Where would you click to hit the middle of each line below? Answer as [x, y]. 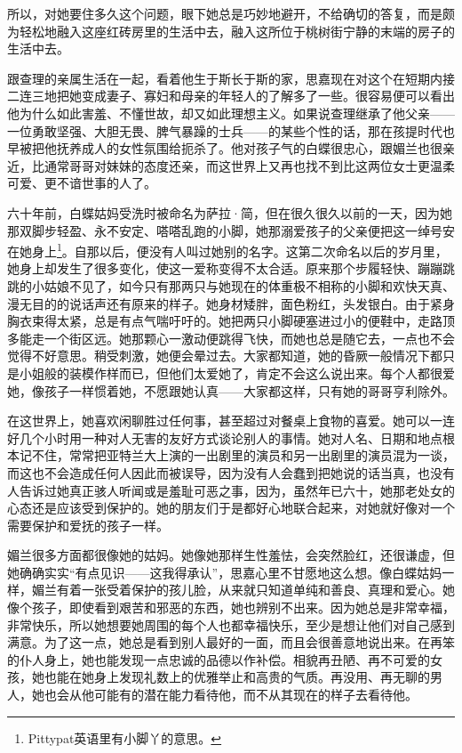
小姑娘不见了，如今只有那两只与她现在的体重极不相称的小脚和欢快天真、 [243, 285]
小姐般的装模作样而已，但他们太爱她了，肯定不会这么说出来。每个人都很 [231, 372]
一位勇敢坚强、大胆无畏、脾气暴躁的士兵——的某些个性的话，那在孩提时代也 [231, 130]
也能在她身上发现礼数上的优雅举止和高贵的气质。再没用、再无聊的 [237, 677]
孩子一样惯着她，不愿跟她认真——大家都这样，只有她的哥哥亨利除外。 [249, 390]
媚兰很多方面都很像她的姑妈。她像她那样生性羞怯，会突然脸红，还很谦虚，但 [231, 555]
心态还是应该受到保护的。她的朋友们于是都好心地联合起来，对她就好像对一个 [231, 508]
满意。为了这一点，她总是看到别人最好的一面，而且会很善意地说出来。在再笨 [231, 642]
